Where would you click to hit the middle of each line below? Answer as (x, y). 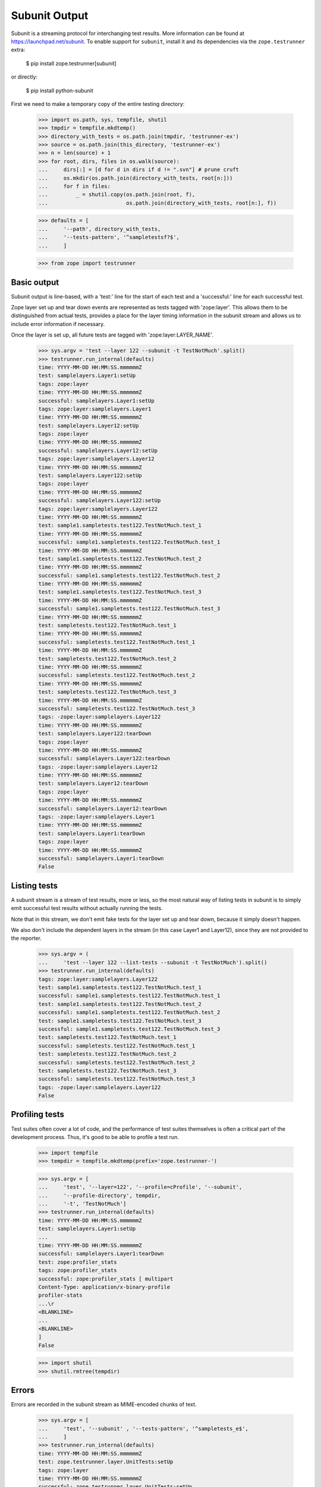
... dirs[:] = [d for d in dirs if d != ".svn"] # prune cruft (139, 170)
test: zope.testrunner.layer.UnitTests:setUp (106, 1462)
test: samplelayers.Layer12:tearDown (93, 783)
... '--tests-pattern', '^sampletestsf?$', (109, 237)
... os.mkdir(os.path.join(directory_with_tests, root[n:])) (136, 178)
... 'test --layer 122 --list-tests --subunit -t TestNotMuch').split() (153, 962)
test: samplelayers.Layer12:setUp (89, 426)
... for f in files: (75, 186)
